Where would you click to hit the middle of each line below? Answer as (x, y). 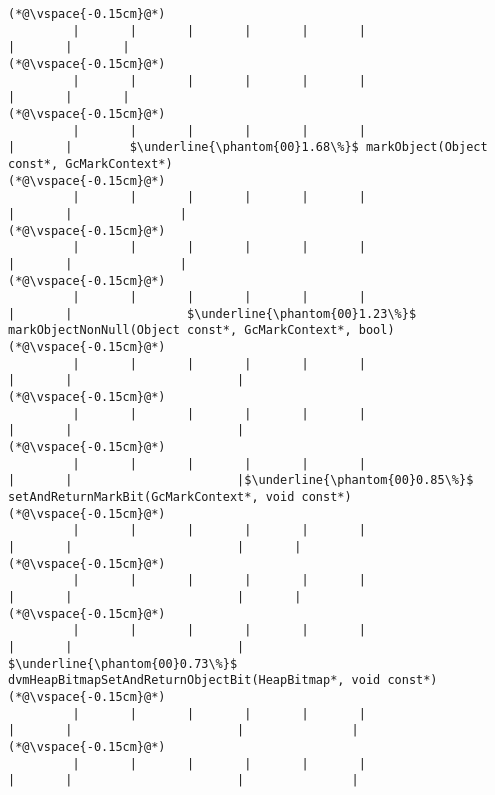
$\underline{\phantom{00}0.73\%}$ (123, 663)
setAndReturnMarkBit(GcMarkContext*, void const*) (180, 497)
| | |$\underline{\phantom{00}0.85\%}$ (241, 480)
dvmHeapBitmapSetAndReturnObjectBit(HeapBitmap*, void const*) (223, 680)
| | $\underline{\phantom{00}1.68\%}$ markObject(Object (248, 147)
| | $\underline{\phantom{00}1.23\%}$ (212, 313)
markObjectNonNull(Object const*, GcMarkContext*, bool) (201, 330)
